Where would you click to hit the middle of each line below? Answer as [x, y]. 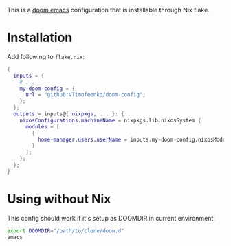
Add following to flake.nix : [46, 56]
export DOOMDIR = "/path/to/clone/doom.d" [66, 231]
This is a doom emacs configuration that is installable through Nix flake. [108, 10]
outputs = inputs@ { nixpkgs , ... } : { [69, 114]
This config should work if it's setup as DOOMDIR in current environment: [111, 218]
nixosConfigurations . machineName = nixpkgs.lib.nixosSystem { [110, 120]
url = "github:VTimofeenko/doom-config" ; [86, 95]
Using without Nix [59, 199]
